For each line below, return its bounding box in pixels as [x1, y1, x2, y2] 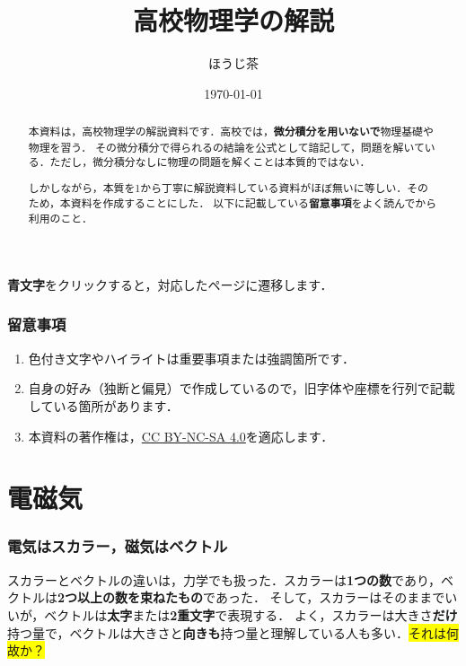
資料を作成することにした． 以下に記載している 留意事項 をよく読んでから [70, 195, 437, 211]
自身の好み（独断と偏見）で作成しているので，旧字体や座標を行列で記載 [28, 379, 455, 398]
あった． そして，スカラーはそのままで [215, 588, 445, 607]
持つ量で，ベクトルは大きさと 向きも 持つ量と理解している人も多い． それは [7, 623, 447, 642]
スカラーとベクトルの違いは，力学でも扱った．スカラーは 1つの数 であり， [7, 570, 441, 589]
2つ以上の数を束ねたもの [57, 588, 204, 607]
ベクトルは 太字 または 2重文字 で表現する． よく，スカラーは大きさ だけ [44, 605, 458, 624]
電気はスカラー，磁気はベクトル [7, 535, 228, 557]
